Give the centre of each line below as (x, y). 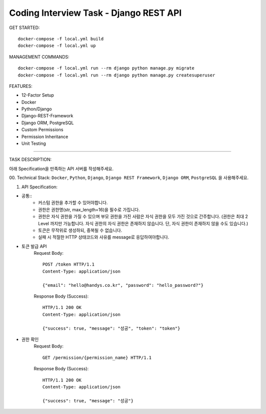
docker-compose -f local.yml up (57, 46)
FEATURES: (21, 86)
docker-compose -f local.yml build (61, 39)
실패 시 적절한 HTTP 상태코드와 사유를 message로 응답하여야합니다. (104, 237)
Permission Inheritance (45, 137)
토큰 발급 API (34, 246)
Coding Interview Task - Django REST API (95, 13)
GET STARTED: (24, 28)
